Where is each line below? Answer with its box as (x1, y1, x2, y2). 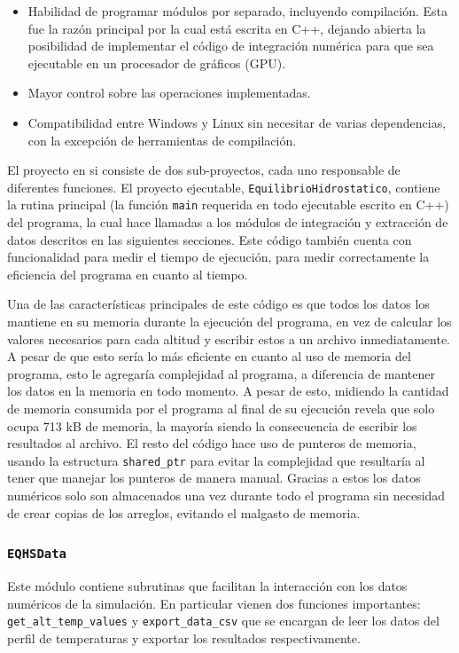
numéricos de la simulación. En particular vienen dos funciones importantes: (7, 594, 421, 612)
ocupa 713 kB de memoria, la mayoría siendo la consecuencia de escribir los (7, 416, 417, 435)
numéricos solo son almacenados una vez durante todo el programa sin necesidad (7, 486, 446, 505)
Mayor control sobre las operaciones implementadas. (27, 83, 311, 102)
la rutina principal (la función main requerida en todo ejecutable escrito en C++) (7, 195, 449, 214)
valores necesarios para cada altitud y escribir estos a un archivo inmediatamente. (7, 329, 450, 348)
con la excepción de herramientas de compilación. (27, 130, 297, 149)
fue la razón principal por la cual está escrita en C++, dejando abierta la (27, 19, 426, 37)
